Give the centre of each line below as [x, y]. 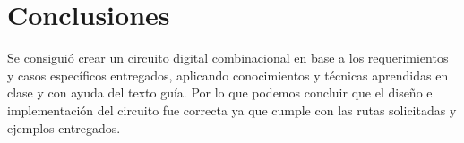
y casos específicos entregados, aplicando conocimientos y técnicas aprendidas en [228, 75]
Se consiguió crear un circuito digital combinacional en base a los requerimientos [228, 58]
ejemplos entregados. [64, 127]
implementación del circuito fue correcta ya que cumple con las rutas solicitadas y [232, 109]
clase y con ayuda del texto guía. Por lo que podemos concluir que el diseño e [220, 93]
